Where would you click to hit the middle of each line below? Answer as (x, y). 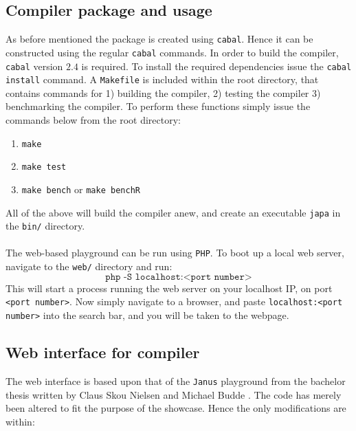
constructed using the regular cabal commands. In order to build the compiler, (172, 52)
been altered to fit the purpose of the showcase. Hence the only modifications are (176, 408)
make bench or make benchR (81, 189)
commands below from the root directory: (93, 120)
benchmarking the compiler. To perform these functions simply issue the (158, 106)
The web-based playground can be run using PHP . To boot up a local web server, (175, 253)
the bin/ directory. (45, 226)
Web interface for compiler (103, 352)
